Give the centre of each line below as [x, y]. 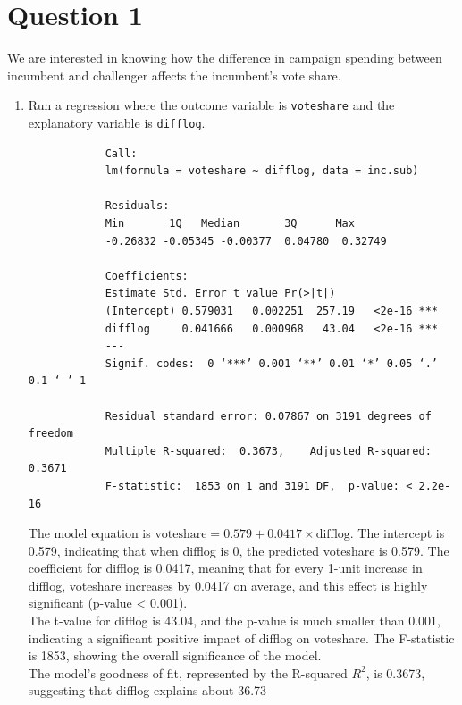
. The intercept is [397, 533]
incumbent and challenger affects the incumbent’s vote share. [174, 75]
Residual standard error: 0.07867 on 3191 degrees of [268, 416]
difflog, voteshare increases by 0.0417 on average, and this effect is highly [228, 585]
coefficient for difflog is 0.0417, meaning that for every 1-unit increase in [225, 568]
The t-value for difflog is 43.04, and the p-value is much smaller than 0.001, [234, 621]
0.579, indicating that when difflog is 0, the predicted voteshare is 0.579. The [239, 550]
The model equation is [89, 533]
